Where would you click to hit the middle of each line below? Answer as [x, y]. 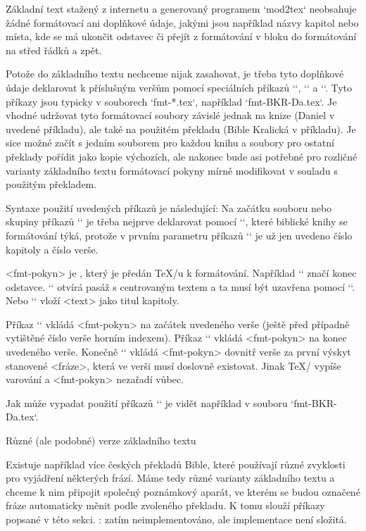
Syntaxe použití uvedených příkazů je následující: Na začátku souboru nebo [169, 207]
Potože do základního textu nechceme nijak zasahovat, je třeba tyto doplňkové [175, 74]
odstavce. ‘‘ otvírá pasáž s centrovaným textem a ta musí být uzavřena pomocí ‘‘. [181, 286]
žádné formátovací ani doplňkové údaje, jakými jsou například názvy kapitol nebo [182, 22]
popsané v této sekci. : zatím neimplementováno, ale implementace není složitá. [176, 519]
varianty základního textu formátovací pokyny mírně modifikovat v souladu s [172, 170]
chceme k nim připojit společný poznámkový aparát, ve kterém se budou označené [183, 491]
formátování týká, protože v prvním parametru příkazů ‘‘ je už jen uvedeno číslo [179, 235]
